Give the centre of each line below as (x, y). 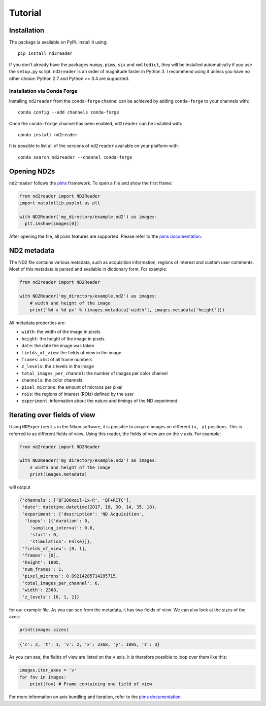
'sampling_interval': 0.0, (63, 528)
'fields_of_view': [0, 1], (55, 548)
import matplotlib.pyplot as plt (60, 203)
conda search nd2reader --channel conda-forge (75, 157)
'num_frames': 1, (43, 569)
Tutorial (25, 13)
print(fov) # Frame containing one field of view (91, 684)
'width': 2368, (41, 590)
